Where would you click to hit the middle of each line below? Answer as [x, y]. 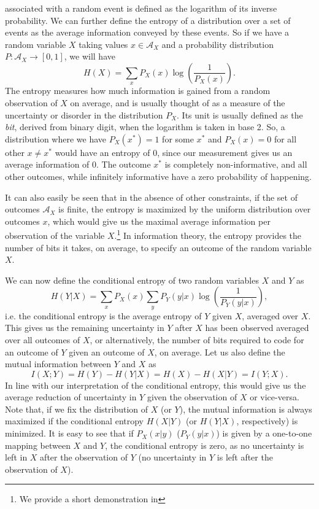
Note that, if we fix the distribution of [77, 409]
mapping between [38, 445]
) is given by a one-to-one [264, 433]
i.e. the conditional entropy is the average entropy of [103, 315]
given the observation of [192, 397]
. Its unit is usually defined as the [240, 115]
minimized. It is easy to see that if [69, 433]
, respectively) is [267, 421]
